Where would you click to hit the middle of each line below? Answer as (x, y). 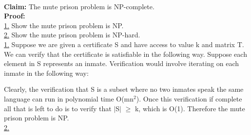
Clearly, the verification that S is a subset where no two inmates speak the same (124, 89)
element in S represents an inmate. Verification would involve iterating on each (122, 63)
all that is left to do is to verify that (58, 108)
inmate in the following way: (46, 73)
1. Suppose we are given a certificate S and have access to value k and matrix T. (124, 44)
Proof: (15, 16)
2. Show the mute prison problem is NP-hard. (72, 35)
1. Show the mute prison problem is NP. (64, 25)
